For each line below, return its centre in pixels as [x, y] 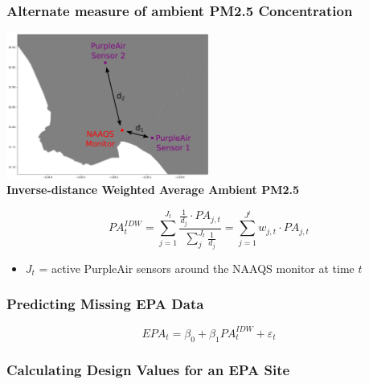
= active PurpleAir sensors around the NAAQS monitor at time [197, 268]
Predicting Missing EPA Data [105, 304]
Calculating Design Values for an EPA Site [148, 369]
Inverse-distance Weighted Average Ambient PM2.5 [153, 190]
